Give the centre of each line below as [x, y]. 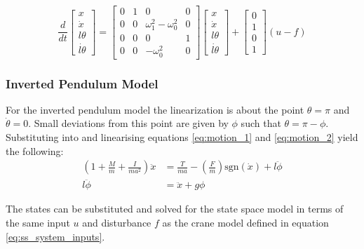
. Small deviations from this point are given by [128, 123]
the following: [35, 150]
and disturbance [117, 223]
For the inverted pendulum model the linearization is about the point [155, 109]
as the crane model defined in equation [245, 223]
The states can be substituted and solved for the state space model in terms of [175, 209]
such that [261, 123]
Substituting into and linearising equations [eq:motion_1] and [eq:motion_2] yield [182, 137]
